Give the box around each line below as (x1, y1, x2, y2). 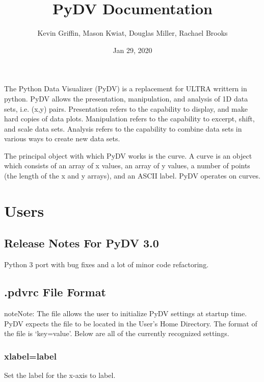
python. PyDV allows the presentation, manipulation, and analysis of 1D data (4, 93, 248, 104)
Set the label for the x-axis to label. (4, 370, 116, 380)
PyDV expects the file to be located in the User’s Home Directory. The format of (4, 318, 257, 328)
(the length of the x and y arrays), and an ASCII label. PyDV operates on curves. (4, 170, 260, 181)
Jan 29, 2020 (113, 44, 152, 55)
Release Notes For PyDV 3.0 (4, 235, 159, 251)
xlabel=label (4, 349, 57, 362)
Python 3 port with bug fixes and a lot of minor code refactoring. (4, 259, 209, 270)
